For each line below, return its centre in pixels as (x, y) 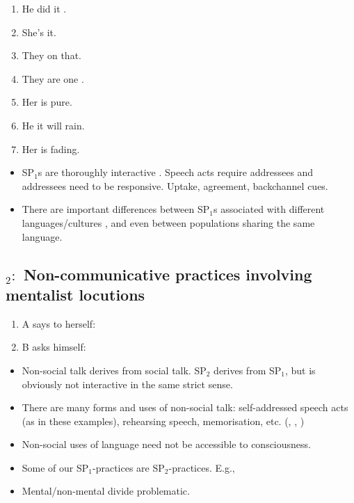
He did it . (44, 8)
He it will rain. (53, 125)
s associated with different (269, 209)
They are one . (53, 78)
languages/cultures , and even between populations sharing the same (168, 222)
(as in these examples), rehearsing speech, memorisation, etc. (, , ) (163, 421)
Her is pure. (47, 102)
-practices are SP (129, 467)
